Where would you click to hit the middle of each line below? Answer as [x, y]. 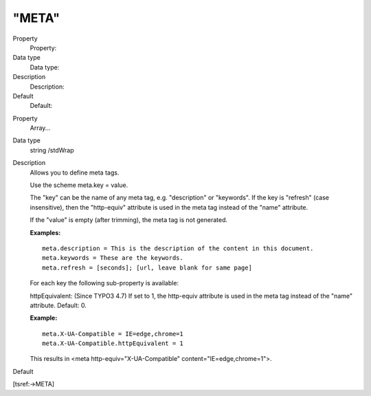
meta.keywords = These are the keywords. [113, 258]
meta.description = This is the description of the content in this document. [178, 248]
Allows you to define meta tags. [75, 173]
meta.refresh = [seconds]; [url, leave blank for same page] [147, 267]
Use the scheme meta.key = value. [79, 185]
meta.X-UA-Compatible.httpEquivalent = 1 [113, 343]
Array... [40, 128]
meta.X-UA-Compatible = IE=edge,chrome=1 [113, 334]
